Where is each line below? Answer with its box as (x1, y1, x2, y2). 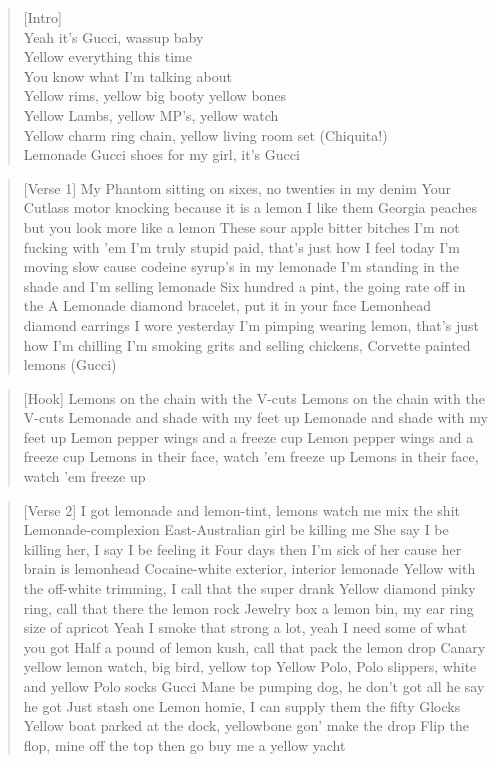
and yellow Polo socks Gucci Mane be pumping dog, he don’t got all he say (23, 676, 485, 696)
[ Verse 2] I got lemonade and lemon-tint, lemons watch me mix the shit (23, 499, 460, 520)
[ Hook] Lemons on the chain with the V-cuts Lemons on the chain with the (23, 387, 485, 408)
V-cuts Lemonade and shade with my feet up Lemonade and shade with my (23, 407, 488, 428)
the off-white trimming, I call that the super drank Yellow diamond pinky (23, 578, 476, 599)
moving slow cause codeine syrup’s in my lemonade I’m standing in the (23, 256, 459, 277)
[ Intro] (23, 7, 62, 27)
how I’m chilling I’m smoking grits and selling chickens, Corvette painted (23, 334, 471, 355)
